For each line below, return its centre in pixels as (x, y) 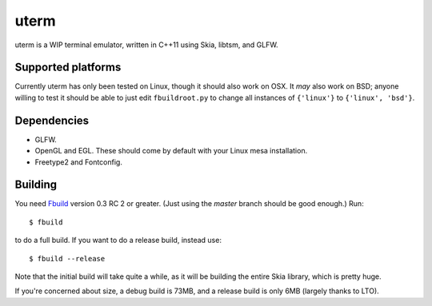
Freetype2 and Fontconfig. (79, 162)
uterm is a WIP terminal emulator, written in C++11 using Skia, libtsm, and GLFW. (147, 45)
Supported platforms (68, 68)
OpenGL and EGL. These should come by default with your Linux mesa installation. (171, 151)
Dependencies (52, 120)
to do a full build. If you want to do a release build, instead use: (118, 240)
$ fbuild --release (67, 258)
